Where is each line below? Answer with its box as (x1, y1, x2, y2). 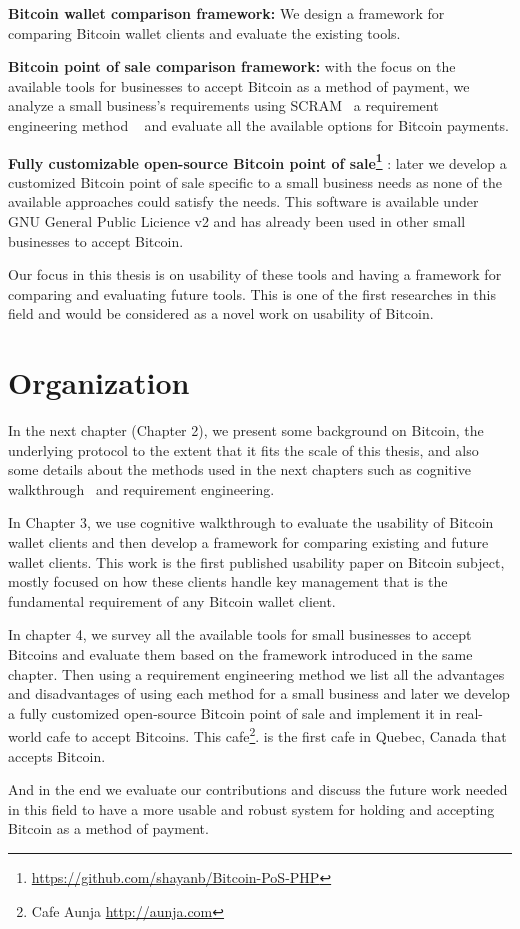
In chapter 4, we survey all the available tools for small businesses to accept (8, 624, 472, 645)
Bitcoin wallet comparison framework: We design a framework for (8, 3, 445, 23)
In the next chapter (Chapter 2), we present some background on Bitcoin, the (8, 420, 484, 441)
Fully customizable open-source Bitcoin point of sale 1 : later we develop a (8, 149, 507, 173)
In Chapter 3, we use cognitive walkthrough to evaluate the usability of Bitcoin (8, 512, 494, 533)
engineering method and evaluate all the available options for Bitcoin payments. (8, 114, 509, 135)
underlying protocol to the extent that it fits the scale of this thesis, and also (8, 439, 479, 460)
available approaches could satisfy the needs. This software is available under (8, 191, 479, 212)
